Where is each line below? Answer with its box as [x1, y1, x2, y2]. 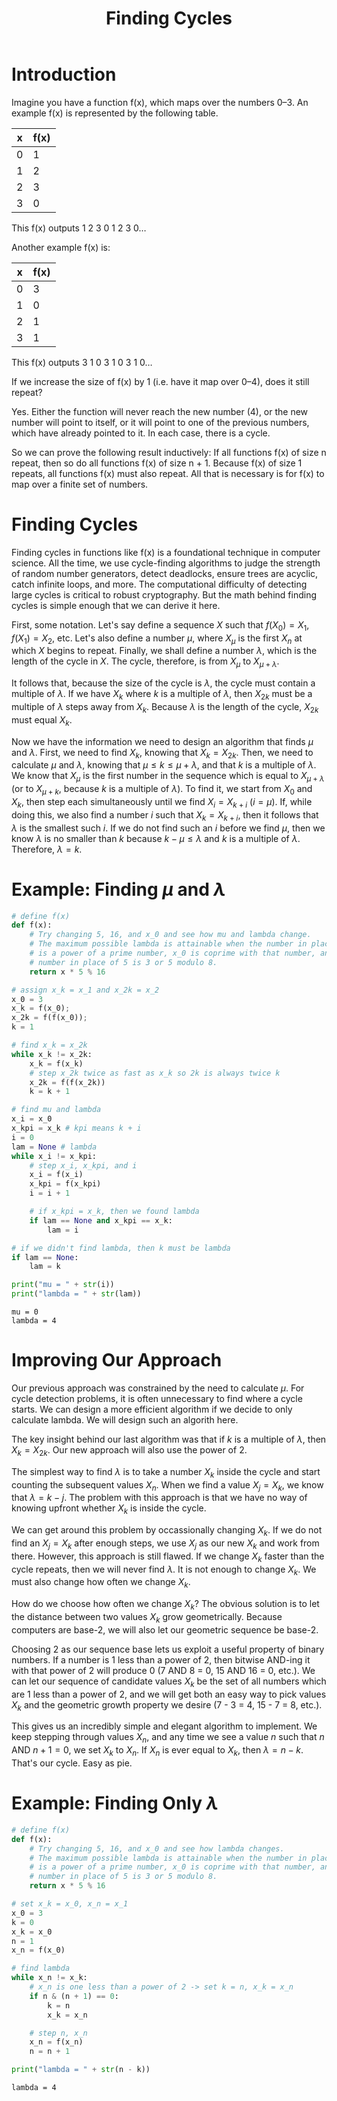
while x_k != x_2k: [11, 1049, 93, 1059]
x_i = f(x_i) [29, 1170, 84, 1180]
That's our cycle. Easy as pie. [11, 1757, 133, 1769]
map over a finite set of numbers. [11, 478, 149, 490]
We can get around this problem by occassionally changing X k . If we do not [11, 1524, 323, 1538]
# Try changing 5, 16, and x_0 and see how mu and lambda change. [29, 930, 312, 940]
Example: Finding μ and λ [11, 878, 226, 901]
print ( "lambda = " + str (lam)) [11, 1289, 142, 1299]
